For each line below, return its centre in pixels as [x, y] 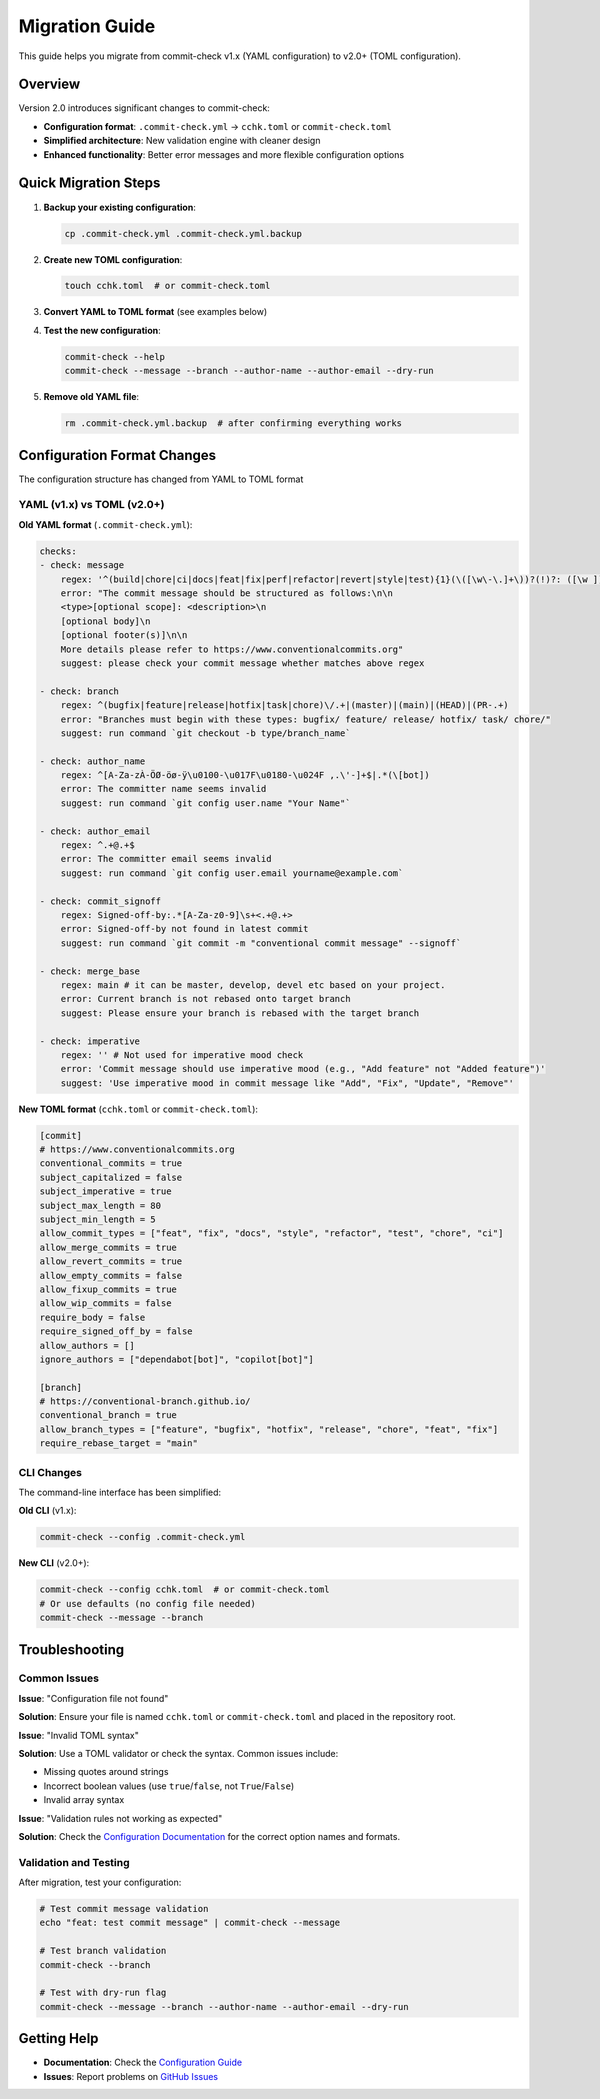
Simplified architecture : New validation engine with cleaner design [182, 141]
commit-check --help [114, 356]
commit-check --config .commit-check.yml [142, 1537]
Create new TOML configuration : [113, 259]
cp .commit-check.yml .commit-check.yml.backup [183, 233]
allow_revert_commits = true [111, 1261]
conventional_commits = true [111, 1163]
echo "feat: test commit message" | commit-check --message [190, 1923]
